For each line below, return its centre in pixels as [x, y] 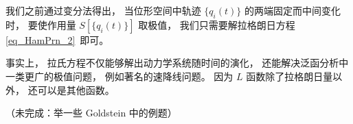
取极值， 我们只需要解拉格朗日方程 [217, 24]
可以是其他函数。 [76, 89]
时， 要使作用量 [41, 24]
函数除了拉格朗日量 [289, 76]
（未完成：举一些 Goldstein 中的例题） [91, 113]
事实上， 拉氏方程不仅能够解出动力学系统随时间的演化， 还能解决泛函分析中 [177, 63]
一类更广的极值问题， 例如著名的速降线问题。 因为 [119, 76]
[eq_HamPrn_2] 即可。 [57, 39]
